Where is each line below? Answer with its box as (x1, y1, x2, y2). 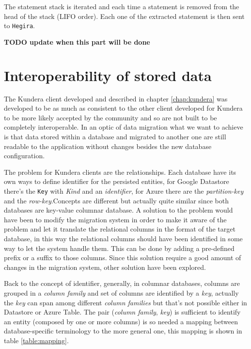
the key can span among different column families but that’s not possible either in (4, 297, 247, 307)
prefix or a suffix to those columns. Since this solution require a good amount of (4, 252, 241, 263)
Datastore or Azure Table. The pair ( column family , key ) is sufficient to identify (4, 307, 241, 317)
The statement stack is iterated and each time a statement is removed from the (4, 1, 239, 11)
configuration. (4, 150, 45, 161)
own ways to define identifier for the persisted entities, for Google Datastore (4, 176, 229, 186)
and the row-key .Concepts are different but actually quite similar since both (4, 195, 229, 205)
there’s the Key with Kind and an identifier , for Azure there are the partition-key (4, 185, 244, 196)
